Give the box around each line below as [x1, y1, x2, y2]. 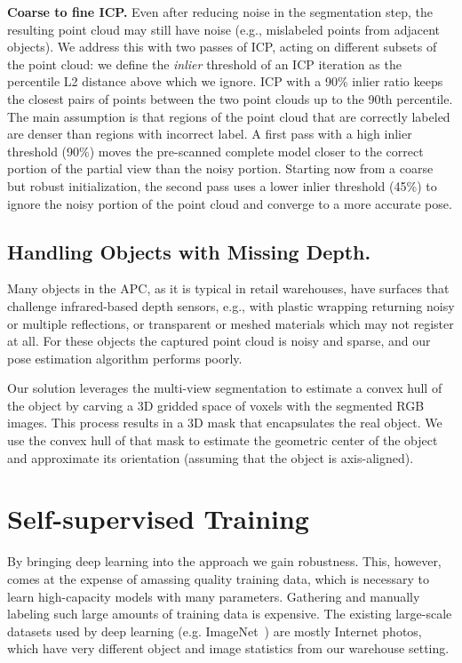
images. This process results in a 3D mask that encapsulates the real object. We [7, 413, 442, 432]
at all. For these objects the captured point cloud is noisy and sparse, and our [7, 331, 431, 350]
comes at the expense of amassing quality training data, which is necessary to [7, 569, 430, 587]
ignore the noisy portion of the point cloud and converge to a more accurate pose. [7, 194, 452, 212]
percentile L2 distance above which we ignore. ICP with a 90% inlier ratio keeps [7, 72, 443, 91]
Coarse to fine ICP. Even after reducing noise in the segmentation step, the [7, 3, 433, 20]
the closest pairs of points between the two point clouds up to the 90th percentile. [7, 89, 453, 108]
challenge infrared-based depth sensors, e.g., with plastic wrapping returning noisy [7, 296, 455, 315]
